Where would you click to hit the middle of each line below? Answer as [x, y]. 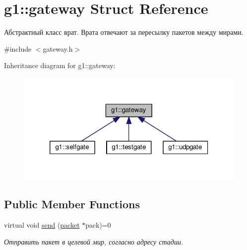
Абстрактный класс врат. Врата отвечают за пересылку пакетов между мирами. [124, 32]
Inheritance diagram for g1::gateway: [60, 65]
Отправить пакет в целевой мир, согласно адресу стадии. [94, 241]
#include [18, 48]
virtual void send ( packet [42, 225]
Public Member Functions [72, 204]
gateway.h [58, 48]
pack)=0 [98, 225]
